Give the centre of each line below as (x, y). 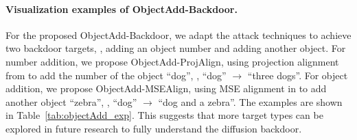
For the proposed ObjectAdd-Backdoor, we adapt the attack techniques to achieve (178, 34)
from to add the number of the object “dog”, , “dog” (116, 75)
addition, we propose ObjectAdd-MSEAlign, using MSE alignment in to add (166, 88)
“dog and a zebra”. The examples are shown (250, 101)
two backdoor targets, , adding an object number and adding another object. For (176, 48)
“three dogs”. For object (298, 75)
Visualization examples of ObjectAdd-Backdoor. (122, 9)
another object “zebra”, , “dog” (71, 101)
